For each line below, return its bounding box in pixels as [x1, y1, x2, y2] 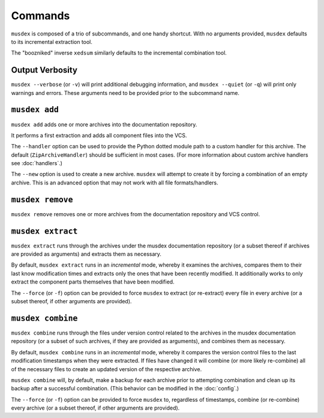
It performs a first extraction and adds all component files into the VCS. [11, 132, 187, 139]
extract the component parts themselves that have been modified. [11, 278, 175, 285]
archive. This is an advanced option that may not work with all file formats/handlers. [11, 179, 218, 186]
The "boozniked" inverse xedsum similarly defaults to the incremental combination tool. [11, 49, 227, 56]
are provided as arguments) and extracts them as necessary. [11, 250, 162, 258]
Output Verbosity [11, 65, 78, 75]
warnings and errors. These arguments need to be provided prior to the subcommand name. [11, 89, 240, 96]
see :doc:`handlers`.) [11, 160, 63, 167]
